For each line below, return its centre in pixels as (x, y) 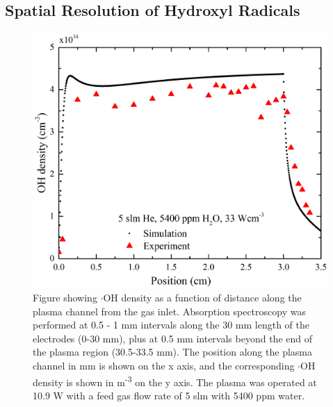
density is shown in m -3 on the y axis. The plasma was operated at (175, 381)
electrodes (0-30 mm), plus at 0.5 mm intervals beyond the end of (172, 338)
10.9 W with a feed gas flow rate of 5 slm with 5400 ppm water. (169, 395)
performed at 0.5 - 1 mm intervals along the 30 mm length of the (171, 325)
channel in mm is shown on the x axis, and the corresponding (164, 365)
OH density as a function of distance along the (202, 297)
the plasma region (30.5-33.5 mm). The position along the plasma (172, 352)
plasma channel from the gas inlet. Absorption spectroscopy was (169, 311)
